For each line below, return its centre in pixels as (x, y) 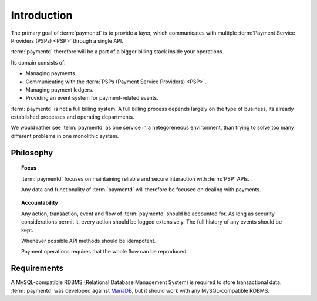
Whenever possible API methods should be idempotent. (89, 241)
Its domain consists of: (38, 62)
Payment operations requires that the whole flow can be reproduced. (104, 252)
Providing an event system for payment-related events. (92, 98)
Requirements (37, 268)
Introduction (42, 15)
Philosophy (32, 153)
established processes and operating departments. (72, 117)
